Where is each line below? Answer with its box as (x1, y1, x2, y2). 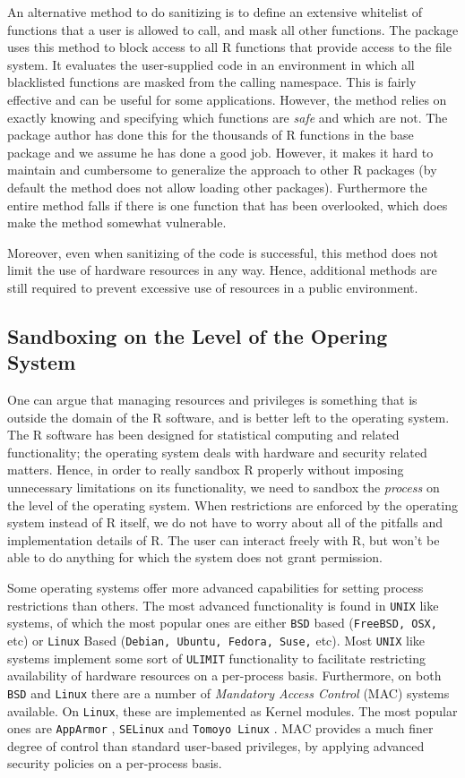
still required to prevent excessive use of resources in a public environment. (7, 278, 418, 296)
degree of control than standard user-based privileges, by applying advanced (7, 736, 425, 755)
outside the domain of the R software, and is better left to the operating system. (7, 407, 450, 426)
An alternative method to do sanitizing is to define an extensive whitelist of (7, 3, 423, 21)
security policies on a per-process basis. (7, 754, 222, 773)
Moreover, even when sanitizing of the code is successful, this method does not (7, 243, 438, 261)
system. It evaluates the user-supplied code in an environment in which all (7, 55, 415, 73)
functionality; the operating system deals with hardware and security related (7, 442, 427, 461)
